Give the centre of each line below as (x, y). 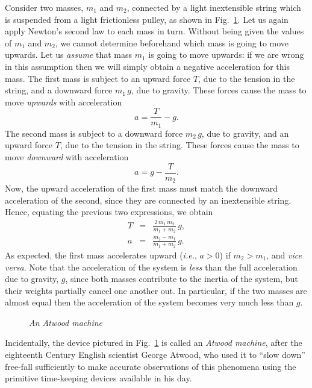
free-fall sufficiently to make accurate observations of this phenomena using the (151, 366)
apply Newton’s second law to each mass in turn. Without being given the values (154, 31)
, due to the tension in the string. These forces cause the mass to (179, 145)
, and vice (284, 255)
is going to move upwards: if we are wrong (226, 55)
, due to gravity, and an (245, 133)
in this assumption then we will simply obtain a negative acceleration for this (147, 66)
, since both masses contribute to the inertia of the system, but (182, 279)
